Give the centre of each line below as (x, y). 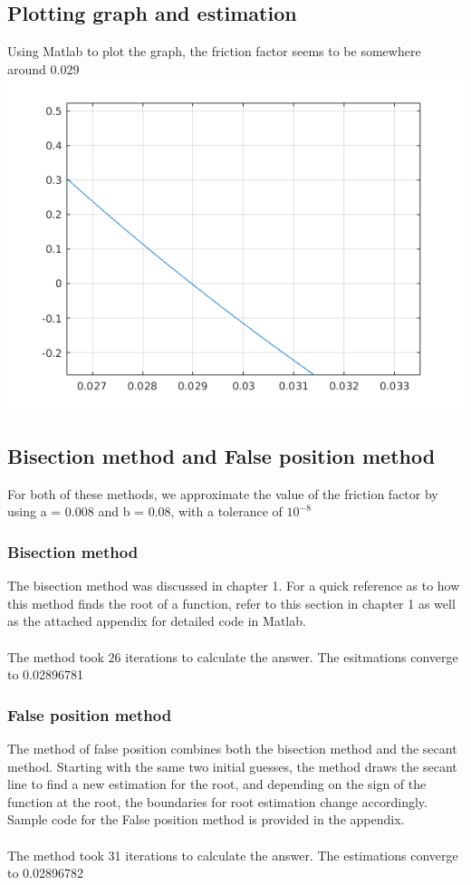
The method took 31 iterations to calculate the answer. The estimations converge (233, 855)
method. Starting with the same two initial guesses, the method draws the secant (232, 766)
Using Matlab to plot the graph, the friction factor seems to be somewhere (214, 51)
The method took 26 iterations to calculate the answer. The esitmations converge (233, 656)
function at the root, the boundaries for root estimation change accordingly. (217, 801)
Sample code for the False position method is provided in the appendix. (206, 819)
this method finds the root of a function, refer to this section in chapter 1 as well (231, 603)
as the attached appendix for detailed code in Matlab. (157, 621)
